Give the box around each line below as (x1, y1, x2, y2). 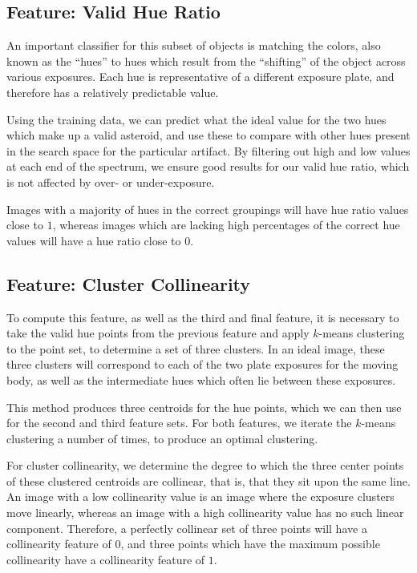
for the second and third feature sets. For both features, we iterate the (6, 414, 352, 431)
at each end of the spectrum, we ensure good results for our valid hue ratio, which (6, 158, 410, 175)
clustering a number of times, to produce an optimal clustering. (6, 430, 318, 446)
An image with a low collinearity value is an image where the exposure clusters (6, 488, 395, 505)
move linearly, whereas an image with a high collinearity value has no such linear (6, 504, 404, 521)
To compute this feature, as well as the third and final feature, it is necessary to (6, 309, 399, 325)
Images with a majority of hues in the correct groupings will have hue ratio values (6, 200, 409, 217)
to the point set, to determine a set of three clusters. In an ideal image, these (6, 340, 385, 357)
